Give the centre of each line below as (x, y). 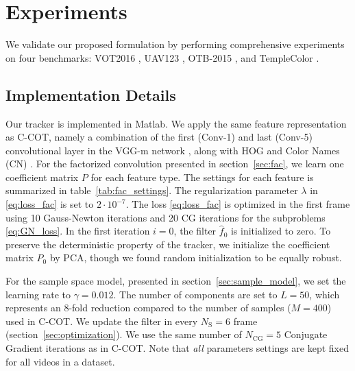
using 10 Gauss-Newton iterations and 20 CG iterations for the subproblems (166, 217)
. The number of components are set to (195, 294)
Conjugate (306, 334)
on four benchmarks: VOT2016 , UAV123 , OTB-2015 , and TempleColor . (162, 57)
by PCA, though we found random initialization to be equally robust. (196, 258)
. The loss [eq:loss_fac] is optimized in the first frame (238, 204)
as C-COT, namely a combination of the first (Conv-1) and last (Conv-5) (159, 137)
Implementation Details (91, 94)
